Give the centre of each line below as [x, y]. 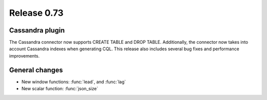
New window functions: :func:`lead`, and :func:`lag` [74, 82]
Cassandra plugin [37, 30]
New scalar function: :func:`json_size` [60, 89]
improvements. [24, 56]
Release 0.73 [36, 13]
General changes [36, 70]
